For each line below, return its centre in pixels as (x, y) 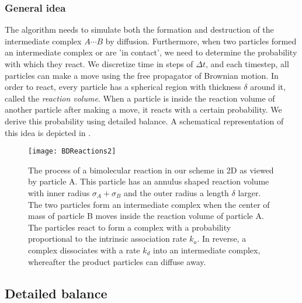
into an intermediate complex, (207, 250)
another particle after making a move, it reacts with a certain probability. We (143, 109)
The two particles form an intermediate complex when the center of (149, 204)
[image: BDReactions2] (72, 151)
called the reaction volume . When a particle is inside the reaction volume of (140, 98)
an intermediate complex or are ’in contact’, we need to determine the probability (151, 52)
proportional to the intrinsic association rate (107, 238)
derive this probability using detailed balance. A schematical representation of (144, 121)
